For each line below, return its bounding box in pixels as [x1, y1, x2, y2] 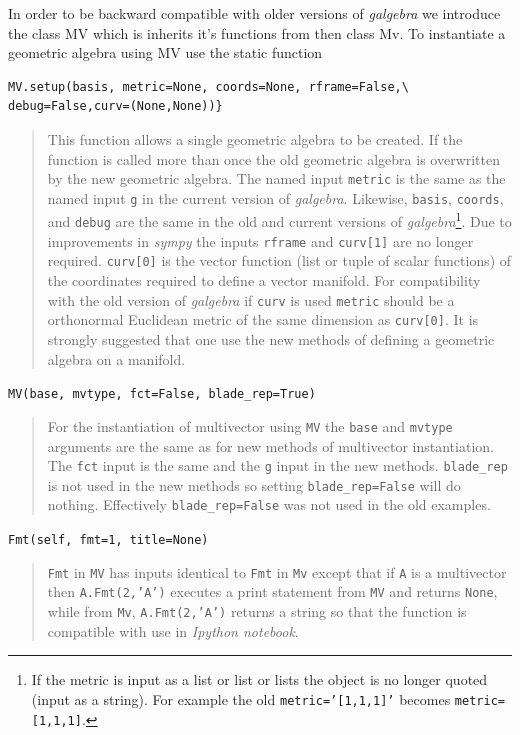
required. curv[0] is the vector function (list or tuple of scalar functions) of [47, 250, 512, 271]
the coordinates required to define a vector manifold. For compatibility [47, 270, 481, 291]
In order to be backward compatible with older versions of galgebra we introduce [8, 3, 501, 23]
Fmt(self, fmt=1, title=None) [8, 533, 209, 548]
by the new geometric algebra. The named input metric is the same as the [47, 168, 506, 189]
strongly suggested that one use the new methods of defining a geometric [47, 329, 495, 349]
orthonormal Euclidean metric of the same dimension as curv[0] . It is [47, 309, 479, 330]
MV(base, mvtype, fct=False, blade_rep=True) [8, 387, 316, 402]
